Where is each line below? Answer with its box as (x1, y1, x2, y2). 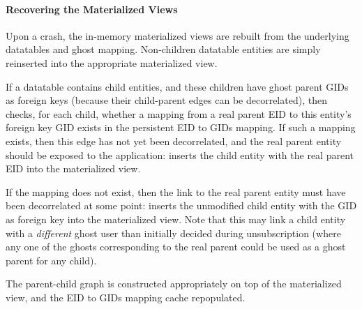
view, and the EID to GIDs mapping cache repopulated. (6, 289, 246, 304)
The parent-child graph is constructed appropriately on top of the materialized (6, 276, 342, 291)
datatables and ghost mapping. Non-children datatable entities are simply (6, 42, 321, 56)
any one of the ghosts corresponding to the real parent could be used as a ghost (6, 239, 346, 254)
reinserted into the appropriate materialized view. (6, 55, 218, 70)
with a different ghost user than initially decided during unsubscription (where (6, 225, 341, 240)
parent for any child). (6, 253, 97, 267)
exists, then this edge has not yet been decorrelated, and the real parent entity (6, 133, 342, 148)
